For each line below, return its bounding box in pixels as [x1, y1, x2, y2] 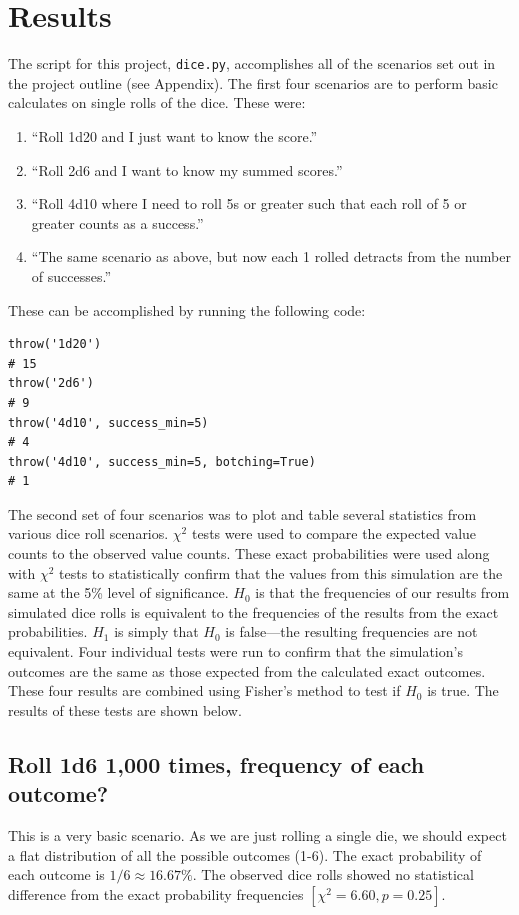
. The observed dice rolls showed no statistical [192, 864, 474, 885]
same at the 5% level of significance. [8, 582, 229, 603]
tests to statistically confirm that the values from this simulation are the [59, 562, 503, 583]
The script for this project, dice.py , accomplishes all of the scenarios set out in [8, 53, 496, 74]
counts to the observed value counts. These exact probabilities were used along [8, 543, 490, 564]
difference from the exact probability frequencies [8, 883, 304, 904]
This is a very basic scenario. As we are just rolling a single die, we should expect [8, 825, 507, 845]
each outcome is [8, 864, 105, 885]
